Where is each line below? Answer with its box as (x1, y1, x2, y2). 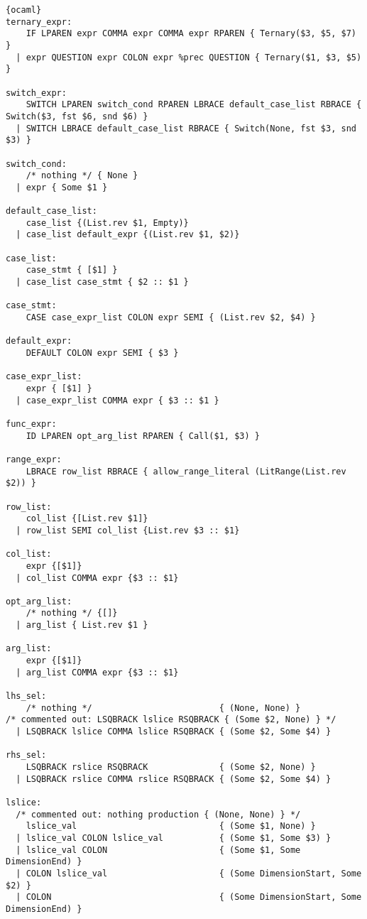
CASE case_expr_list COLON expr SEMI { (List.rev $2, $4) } (26, 312, 316, 323)
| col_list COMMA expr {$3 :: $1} (16, 572, 179, 583)
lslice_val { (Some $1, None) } (26, 821, 316, 832)
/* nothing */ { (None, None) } (26, 702, 301, 713)
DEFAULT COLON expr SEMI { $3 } (26, 348, 179, 359)
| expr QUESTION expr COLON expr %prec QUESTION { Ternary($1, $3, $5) (16, 52, 362, 62)
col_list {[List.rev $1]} (26, 513, 148, 524)
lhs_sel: (6, 691, 47, 702)
